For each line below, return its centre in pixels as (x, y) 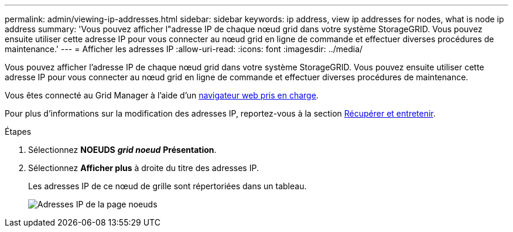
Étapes (18, 132)
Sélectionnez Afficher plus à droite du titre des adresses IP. (143, 168)
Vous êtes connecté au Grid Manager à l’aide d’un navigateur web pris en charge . (162, 95)
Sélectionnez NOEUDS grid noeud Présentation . (122, 150)
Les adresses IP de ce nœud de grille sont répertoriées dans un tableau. (167, 186)
